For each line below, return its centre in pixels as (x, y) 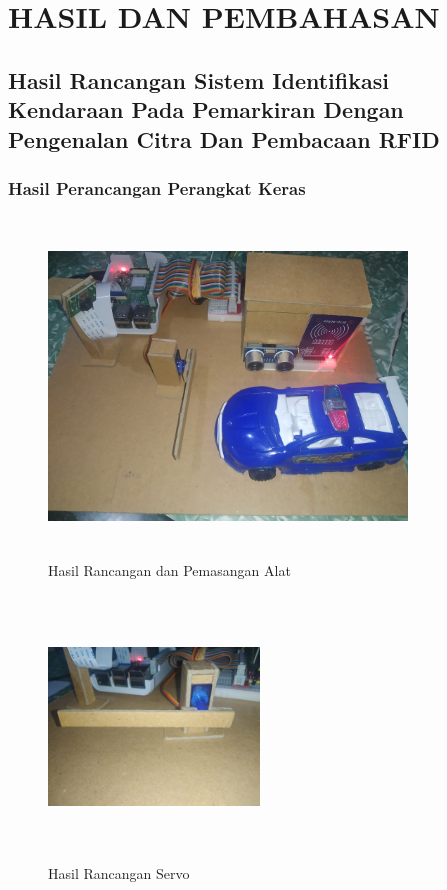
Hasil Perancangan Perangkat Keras (157, 187)
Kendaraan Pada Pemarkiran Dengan (206, 109)
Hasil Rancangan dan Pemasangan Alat (169, 569)
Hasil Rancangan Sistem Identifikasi (198, 79)
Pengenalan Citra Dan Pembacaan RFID (224, 138)
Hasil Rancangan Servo (119, 872)
